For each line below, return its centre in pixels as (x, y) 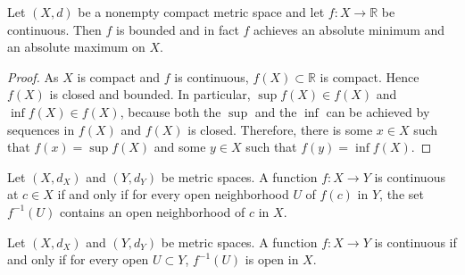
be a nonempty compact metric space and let (201, 12)
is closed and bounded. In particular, (150, 94)
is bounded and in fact (178, 29)
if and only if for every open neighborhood (173, 194)
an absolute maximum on (76, 47)
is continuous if (415, 242)
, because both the (170, 111)
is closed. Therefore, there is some (280, 129)
